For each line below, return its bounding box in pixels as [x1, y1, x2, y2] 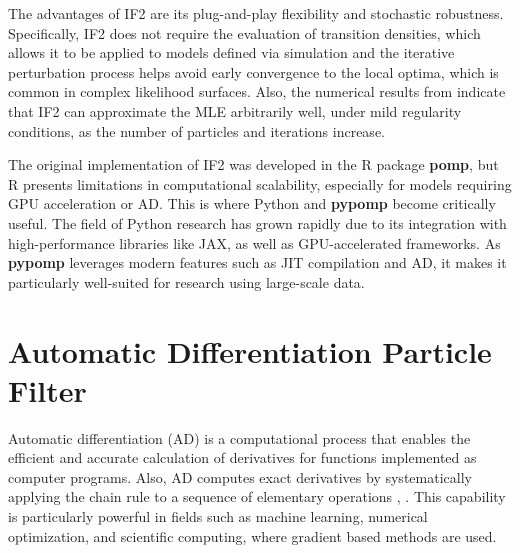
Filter [8, 369, 87, 410]
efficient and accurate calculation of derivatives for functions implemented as [8, 447, 477, 468]
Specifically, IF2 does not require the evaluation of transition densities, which [8, 22, 481, 43]
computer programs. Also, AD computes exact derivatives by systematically [8, 466, 472, 487]
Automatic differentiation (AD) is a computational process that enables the [8, 427, 471, 448]
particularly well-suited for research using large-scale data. [8, 271, 365, 292]
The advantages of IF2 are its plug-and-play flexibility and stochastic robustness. [8, 3, 504, 23]
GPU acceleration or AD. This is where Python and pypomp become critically [8, 193, 496, 214]
